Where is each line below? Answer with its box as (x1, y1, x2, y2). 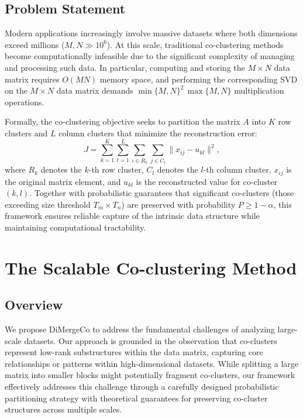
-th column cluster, (203, 163, 271, 176)
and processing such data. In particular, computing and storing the (5, 61, 245, 73)
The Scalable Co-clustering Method (5, 255, 297, 279)
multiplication (234, 84, 284, 97)
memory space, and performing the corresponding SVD (99, 73, 298, 85)
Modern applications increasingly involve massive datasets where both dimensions (5, 27, 298, 39)
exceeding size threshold (5, 198, 91, 210)
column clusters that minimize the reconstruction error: (58, 126, 257, 139)
